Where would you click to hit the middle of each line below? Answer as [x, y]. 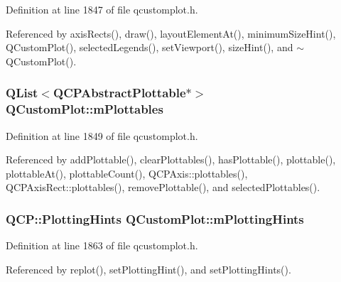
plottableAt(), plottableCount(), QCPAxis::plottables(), [127, 173]
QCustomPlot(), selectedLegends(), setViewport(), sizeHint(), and [150, 47]
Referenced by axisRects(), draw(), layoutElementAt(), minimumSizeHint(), [171, 33]
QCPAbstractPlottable [120, 93]
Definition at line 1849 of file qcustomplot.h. [102, 135]
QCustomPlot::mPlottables [85, 109]
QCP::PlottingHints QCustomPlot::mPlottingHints [155, 218]
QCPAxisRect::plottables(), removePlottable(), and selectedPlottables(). [163, 187]
